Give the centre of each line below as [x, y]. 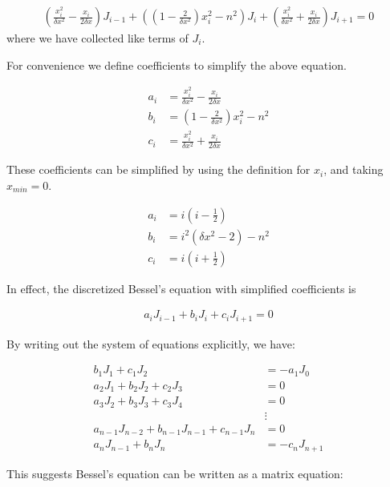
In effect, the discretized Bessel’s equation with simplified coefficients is [181, 288]
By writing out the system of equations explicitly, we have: [151, 343]
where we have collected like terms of [97, 38]
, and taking [353, 169]
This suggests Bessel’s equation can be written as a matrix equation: [175, 473]
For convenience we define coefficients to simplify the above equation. [177, 64]
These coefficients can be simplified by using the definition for [158, 169]
